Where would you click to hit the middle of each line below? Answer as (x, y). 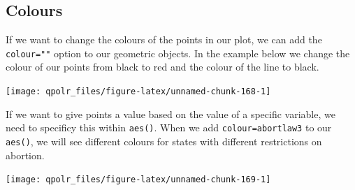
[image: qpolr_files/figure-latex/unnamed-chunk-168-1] (138, 92)
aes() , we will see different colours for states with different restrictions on (164, 141)
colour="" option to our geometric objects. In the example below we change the (178, 53)
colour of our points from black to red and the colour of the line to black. (162, 67)
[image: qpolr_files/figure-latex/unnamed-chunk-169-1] (138, 180)
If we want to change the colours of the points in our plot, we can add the (164, 39)
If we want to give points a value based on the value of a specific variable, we (171, 114)
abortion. (25, 155)
